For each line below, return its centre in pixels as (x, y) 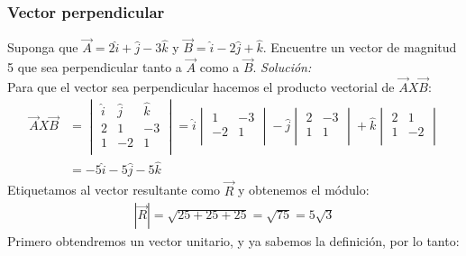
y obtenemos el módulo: (304, 190)
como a (219, 67)
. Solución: (282, 67)
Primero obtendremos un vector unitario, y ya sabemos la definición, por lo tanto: (233, 241)
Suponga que (43, 47)
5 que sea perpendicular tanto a (95, 67)
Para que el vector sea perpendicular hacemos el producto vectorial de (201, 87)
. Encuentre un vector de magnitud (360, 47)
